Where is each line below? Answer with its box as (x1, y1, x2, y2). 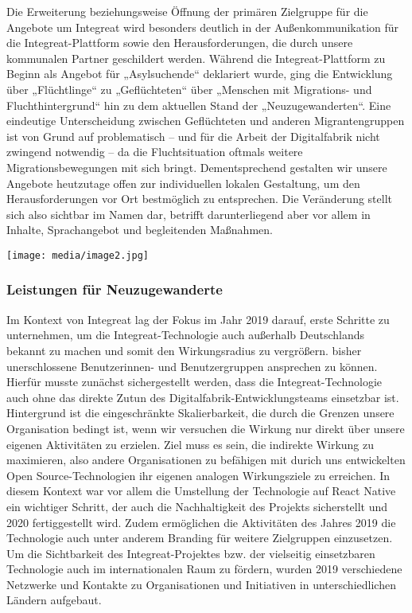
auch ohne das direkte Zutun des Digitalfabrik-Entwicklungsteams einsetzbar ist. (6, 388, 399, 405)
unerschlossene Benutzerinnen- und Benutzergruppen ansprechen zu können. (6, 357, 378, 374)
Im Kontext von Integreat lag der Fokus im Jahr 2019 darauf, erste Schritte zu (6, 310, 390, 327)
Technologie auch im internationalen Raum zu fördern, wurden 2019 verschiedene (6, 560, 402, 577)
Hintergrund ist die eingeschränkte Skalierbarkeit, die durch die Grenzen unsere (6, 404, 395, 421)
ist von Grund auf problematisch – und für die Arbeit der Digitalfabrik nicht (6, 127, 380, 144)
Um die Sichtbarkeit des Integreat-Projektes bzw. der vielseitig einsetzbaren (6, 545, 375, 561)
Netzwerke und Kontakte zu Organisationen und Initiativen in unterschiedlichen (6, 576, 396, 592)
